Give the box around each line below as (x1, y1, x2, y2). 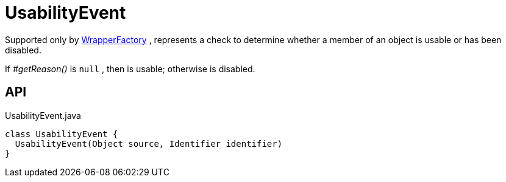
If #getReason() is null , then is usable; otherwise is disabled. (5, 63, 255, 74)
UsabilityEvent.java (5, 110, 81, 121)
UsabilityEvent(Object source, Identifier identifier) (15, 138, 283, 149)
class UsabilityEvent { (5, 129, 118, 139)
